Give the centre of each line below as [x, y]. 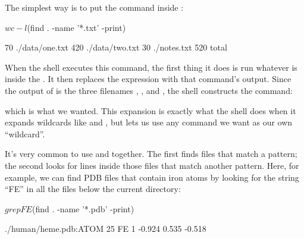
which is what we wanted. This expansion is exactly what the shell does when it [151, 110]
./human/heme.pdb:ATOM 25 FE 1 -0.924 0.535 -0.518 [106, 229]
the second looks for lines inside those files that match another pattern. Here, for [152, 165]
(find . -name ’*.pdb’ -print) [83, 208]
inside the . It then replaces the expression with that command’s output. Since [148, 79]
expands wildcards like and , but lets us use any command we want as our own [149, 122]
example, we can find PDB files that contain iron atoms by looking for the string [152, 177]
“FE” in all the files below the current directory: [93, 189]
